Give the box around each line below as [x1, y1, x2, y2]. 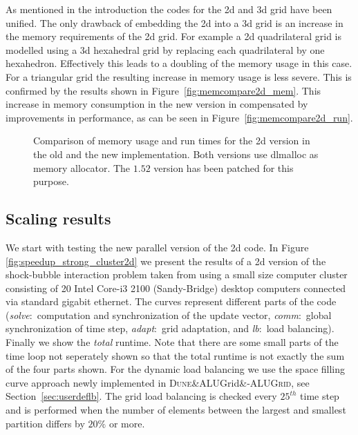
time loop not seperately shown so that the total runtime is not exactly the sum [6, 348, 345, 362]
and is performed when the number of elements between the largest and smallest [6, 403, 346, 417]
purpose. [33, 174, 69, 188]
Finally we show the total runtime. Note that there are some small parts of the [6, 335, 339, 349]
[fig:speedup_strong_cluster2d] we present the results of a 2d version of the [6, 253, 326, 268]
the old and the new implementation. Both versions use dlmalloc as [33, 146, 319, 161]
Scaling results [6, 208, 111, 229]
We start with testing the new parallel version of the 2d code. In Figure [6, 240, 309, 254]
